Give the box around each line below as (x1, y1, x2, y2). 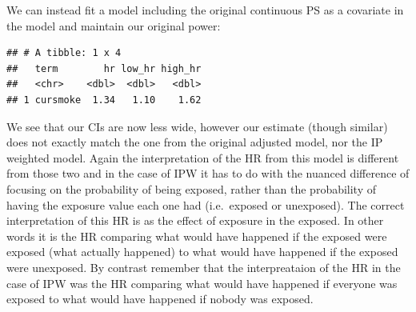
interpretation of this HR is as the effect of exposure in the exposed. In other (6, 212, 384, 229)
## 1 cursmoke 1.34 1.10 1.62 (6, 94, 202, 106)
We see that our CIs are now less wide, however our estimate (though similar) (6, 118, 388, 134)
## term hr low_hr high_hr (6, 62, 202, 74)
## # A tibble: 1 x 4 (6, 47, 122, 59)
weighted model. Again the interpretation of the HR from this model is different (6, 149, 399, 166)
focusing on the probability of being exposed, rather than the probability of (6, 180, 377, 197)
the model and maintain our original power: (6, 17, 221, 34)
